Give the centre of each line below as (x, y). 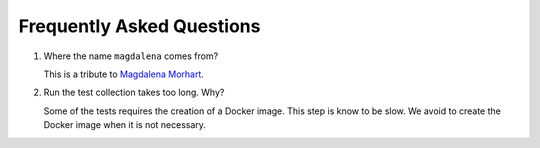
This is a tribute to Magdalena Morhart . (124, 74)
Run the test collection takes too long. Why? (134, 92)
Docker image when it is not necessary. (125, 125)
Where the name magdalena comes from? (131, 56)
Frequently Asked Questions (139, 26)
